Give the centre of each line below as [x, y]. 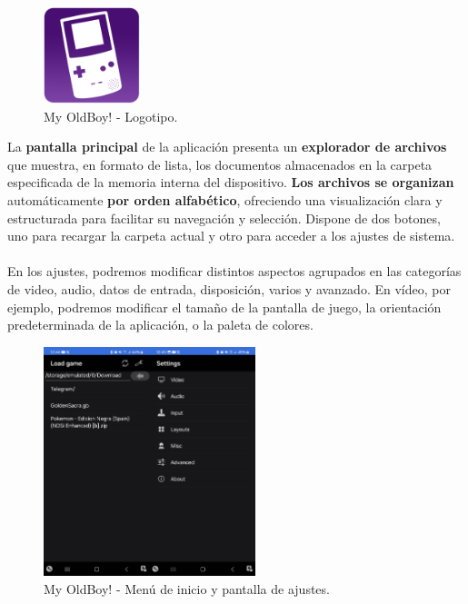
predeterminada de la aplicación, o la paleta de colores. [160, 325]
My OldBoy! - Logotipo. [111, 116]
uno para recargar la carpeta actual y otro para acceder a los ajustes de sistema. [231, 236]
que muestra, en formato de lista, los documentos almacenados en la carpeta [220, 164]
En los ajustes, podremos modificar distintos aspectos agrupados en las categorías [234, 271]
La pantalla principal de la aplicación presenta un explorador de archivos [227, 147]
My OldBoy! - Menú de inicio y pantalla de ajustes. [187, 588]
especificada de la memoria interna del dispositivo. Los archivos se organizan [231, 182]
